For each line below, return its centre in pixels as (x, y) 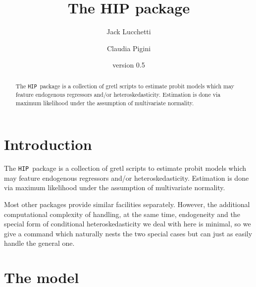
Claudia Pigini (129, 48)
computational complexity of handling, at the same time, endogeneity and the (122, 214)
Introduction (48, 144)
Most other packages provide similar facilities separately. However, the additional (127, 204)
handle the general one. (39, 243)
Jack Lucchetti (129, 32)
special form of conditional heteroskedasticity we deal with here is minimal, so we (128, 224)
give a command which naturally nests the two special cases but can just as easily (128, 233)
